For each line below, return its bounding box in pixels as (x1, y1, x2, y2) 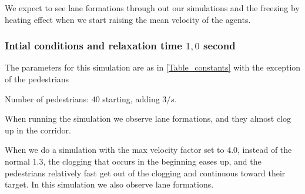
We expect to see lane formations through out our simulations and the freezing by (5, 2, 300, 14)
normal (5, 155, 30, 167)
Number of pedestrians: (5, 92, 89, 105)
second (203, 38, 236, 53)
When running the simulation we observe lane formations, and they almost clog (5, 112, 291, 125)
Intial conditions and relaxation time (5, 38, 182, 53)
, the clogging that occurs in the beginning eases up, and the (43, 155, 262, 167)
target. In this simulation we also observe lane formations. (5, 178, 214, 190)
